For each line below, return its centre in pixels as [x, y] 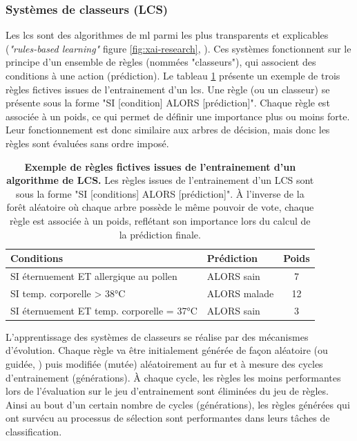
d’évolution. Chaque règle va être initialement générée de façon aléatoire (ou [167, 350]
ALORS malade [240, 293]
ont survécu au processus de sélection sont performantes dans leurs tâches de [168, 418]
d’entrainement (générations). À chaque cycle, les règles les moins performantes [173, 377]
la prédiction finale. [160, 234]
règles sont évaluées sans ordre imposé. [87, 143]
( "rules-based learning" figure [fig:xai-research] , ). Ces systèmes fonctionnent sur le [178, 48]
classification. [34, 431]
